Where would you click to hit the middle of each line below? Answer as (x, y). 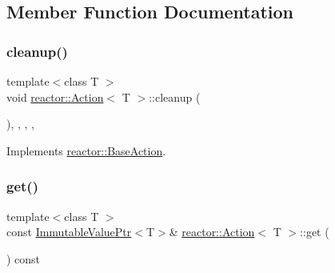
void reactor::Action (55, 96)
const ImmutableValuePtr (69, 232)
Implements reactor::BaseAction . (86, 150)
